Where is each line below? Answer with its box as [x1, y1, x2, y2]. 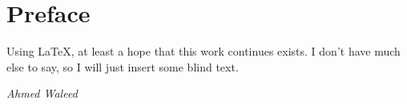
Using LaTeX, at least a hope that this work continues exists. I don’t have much [6, 43, 401, 60]
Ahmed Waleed [6, 85, 78, 102]
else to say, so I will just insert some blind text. [6, 58, 239, 75]
